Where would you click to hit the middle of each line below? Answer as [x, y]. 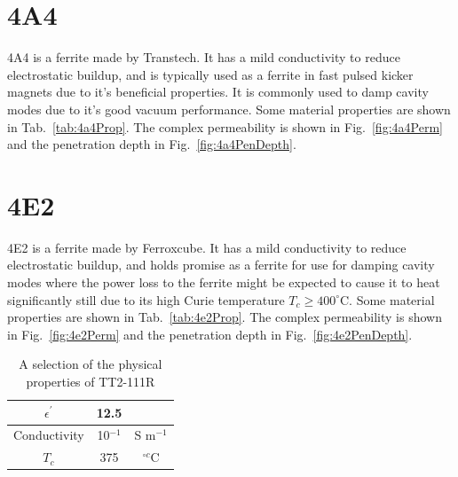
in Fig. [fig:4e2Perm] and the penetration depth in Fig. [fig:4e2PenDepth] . [210, 334]
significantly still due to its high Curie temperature [146, 299]
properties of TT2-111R [91, 381]
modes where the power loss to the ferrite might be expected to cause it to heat [224, 282]
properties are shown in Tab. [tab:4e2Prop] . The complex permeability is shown [225, 317]
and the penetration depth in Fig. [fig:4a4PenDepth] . [152, 144]
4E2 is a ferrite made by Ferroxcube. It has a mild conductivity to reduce [207, 247]
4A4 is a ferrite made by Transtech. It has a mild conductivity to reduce [204, 57]
